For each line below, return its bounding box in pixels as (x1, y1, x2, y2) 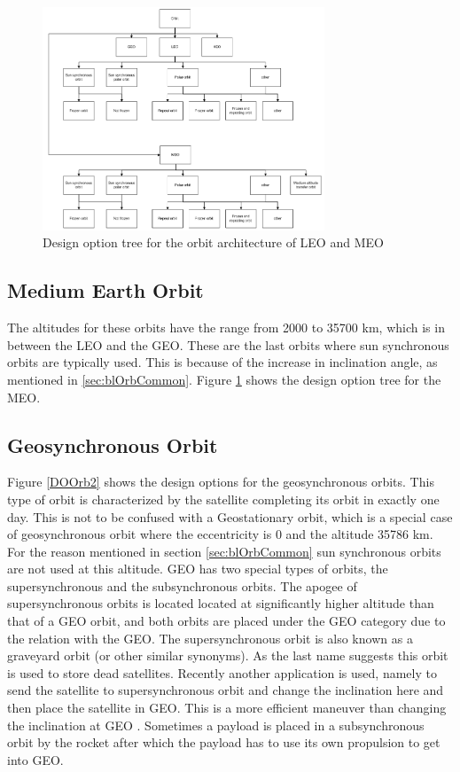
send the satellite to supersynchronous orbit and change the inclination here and (7, 681, 444, 699)
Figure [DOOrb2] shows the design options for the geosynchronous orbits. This (7, 472, 434, 491)
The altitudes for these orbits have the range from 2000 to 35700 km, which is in (7, 318, 445, 337)
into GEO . (7, 750, 64, 768)
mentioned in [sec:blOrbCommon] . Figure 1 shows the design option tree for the (7, 370, 441, 388)
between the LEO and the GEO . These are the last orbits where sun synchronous (7, 335, 449, 354)
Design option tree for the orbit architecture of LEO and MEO (43, 233, 384, 252)
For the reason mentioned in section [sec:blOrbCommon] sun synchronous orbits (7, 542, 441, 560)
